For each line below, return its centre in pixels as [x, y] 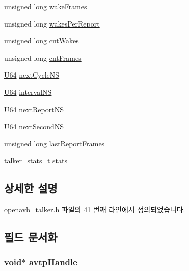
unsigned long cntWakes [42, 41]
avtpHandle [53, 262]
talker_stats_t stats [36, 161]
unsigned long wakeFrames [46, 6]
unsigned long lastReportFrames [55, 143]
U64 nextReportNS [34, 109]
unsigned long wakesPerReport [52, 23]
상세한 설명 [31, 188]
